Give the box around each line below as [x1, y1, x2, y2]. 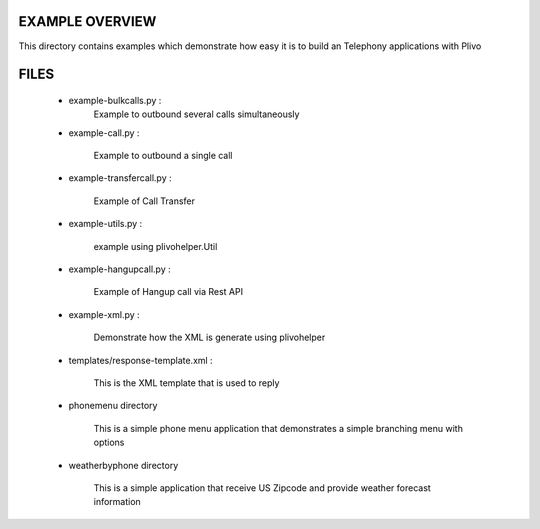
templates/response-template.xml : [68, 354, 214, 366]
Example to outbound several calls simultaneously [93, 108, 300, 120]
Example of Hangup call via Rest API [93, 286, 244, 298]
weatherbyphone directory [68, 459, 179, 471]
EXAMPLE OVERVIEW [18, 13, 157, 30]
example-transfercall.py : [68, 172, 172, 184]
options [93, 436, 125, 449]
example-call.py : [68, 126, 140, 139]
